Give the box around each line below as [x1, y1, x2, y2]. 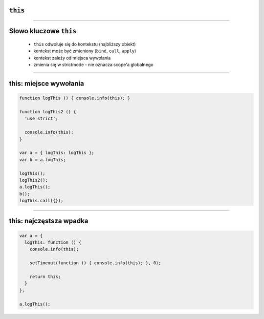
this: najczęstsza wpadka [9, 217, 88, 225]
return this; [29, 274, 61, 279]
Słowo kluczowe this [9, 27, 77, 35]
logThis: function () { [24, 240, 82, 245]
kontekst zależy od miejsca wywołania [33, 55, 111, 61]
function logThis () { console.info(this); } [19, 95, 131, 101]
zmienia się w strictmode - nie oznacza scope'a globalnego [33, 62, 154, 68]
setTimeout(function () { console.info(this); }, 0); [29, 260, 161, 266]
